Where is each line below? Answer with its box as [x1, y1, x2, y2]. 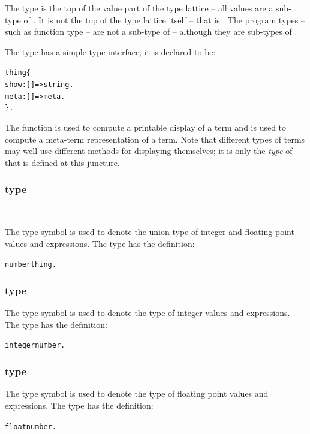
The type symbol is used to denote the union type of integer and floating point [5, 225, 294, 238]
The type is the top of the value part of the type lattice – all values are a [5, 2, 273, 14]
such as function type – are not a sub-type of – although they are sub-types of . [5, 25, 297, 38]
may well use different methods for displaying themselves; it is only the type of [5, 144, 293, 157]
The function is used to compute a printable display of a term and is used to [5, 121, 287, 133]
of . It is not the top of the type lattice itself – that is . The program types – [23, 13, 305, 26]
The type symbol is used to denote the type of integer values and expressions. [5, 306, 290, 319]
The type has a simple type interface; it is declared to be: [5, 45, 216, 58]
